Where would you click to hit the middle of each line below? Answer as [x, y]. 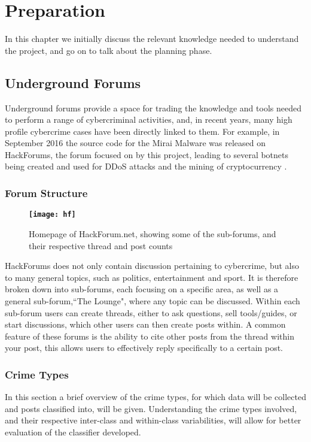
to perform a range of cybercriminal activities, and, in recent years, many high [149, 119]
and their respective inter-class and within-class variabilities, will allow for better [153, 420]
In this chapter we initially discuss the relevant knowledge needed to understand [152, 39]
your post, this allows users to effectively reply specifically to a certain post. [144, 348]
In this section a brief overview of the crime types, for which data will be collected [155, 397]
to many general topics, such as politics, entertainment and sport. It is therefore [152, 277]
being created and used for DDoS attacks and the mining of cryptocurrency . [146, 166]
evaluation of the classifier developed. [73, 432]
